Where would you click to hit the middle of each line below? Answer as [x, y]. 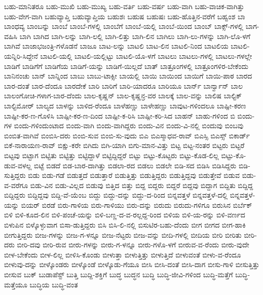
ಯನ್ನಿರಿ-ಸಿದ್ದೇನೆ [21, 56]
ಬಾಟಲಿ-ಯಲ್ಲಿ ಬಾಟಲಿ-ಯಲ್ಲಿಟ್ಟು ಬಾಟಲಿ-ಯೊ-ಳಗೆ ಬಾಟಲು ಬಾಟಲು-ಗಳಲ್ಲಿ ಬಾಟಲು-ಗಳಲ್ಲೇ [146, 56]
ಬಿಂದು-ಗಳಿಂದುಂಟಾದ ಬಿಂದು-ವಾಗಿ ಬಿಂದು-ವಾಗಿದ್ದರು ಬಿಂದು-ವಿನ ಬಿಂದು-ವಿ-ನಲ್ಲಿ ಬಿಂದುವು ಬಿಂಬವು [129, 125]
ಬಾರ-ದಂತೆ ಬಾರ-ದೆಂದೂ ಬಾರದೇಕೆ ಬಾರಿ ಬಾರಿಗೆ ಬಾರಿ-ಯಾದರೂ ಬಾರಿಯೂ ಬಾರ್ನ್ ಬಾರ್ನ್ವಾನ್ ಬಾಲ [124, 85]
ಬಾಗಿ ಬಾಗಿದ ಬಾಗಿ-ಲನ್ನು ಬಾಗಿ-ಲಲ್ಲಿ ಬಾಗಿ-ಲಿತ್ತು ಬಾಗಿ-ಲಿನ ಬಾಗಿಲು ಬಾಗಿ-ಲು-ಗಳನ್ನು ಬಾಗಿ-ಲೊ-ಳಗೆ [135, 36]
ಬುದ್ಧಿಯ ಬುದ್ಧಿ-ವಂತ [54, 284]
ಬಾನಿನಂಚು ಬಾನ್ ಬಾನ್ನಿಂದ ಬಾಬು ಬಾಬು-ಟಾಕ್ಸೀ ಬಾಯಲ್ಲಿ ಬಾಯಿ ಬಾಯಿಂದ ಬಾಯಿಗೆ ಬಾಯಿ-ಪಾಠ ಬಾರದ [128, 76]
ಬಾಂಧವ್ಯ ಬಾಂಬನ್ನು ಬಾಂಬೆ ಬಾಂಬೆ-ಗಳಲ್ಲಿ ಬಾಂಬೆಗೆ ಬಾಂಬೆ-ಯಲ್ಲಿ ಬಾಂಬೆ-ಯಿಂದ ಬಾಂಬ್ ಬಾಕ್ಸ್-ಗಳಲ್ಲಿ [124, 26]
